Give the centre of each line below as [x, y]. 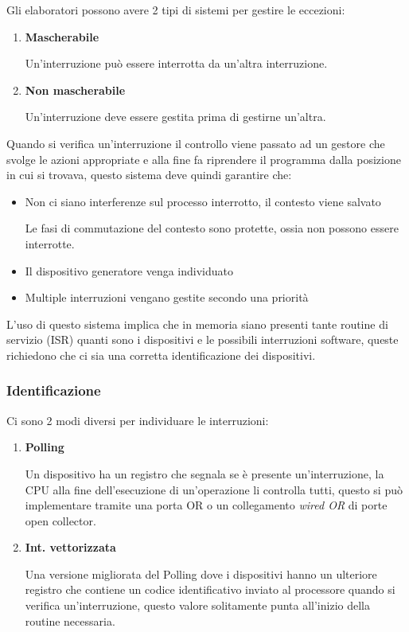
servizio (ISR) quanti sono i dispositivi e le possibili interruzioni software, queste [203, 339]
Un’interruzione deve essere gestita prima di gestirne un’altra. [175, 117]
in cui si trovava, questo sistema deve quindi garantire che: [149, 175]
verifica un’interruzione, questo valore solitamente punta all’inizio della [197, 605]
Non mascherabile [75, 90]
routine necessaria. [70, 620]
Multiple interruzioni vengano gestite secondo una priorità [167, 297]
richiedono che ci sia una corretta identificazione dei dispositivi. [161, 355]
